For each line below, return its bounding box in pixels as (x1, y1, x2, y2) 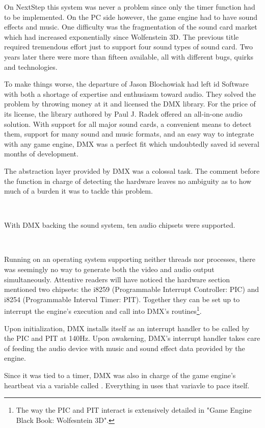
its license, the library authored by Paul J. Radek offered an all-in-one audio (4, 108, 243, 119)
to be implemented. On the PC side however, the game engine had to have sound (4, 11, 257, 22)
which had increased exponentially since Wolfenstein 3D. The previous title (4, 31, 239, 42)
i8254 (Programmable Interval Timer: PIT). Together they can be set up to (4, 293, 240, 304)
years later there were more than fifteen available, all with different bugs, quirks (4, 51, 253, 62)
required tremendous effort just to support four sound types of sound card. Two (4, 41, 253, 52)
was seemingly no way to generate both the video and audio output (4, 264, 215, 275)
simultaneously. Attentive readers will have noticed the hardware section (4, 274, 230, 284)
